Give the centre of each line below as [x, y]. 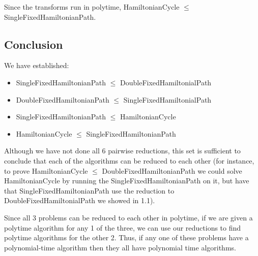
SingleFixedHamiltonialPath [167, 99]
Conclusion [34, 44]
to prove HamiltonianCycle [46, 170]
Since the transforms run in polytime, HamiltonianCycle [92, 7]
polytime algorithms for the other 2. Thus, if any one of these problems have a [126, 237]
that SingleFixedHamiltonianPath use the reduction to [89, 190]
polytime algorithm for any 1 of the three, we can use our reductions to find [123, 227]
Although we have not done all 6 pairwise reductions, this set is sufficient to [122, 151]
